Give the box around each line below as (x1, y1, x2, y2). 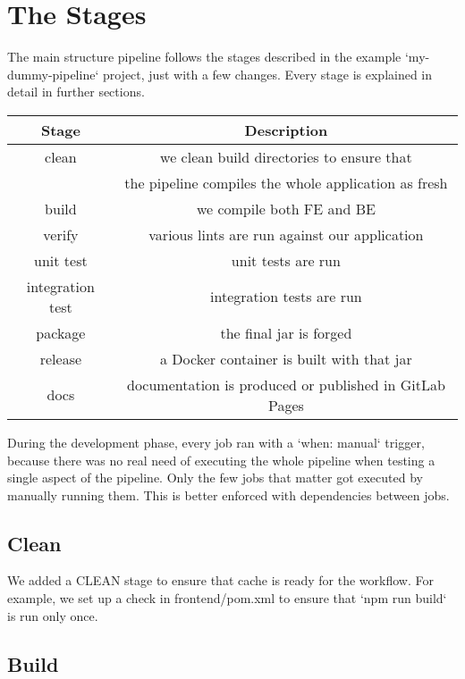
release (39, 348, 82, 369)
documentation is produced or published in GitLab (127, 373, 445, 395)
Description (244, 119, 328, 140)
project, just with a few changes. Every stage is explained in (102, 64, 433, 83)
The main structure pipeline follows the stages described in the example (7, 47, 402, 66)
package (36, 322, 86, 343)
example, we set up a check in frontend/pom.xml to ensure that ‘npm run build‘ (7, 589, 447, 608)
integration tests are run (210, 286, 362, 307)
